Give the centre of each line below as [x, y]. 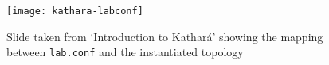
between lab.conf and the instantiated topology [125, 52]
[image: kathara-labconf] [75, 11]
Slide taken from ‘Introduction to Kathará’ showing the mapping [165, 36]
